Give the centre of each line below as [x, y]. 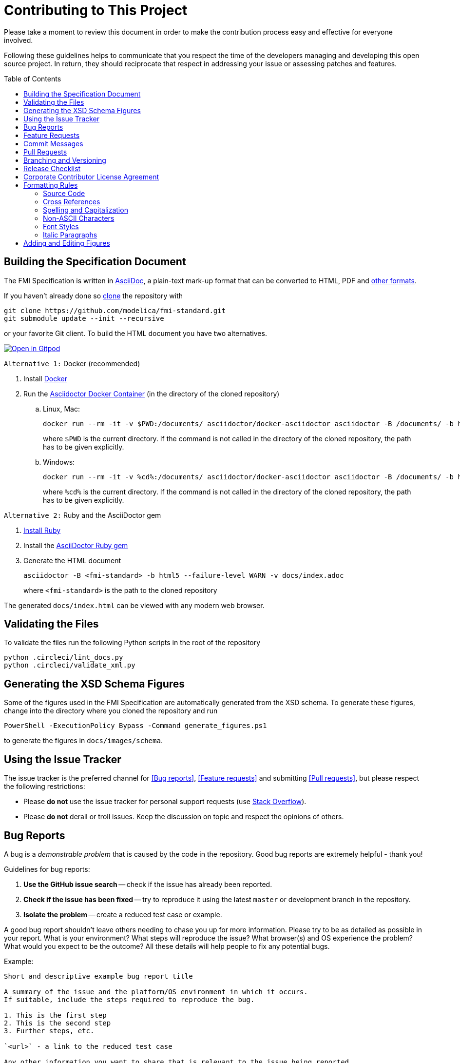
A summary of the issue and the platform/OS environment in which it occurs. [156, 992]
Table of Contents [33, 79]
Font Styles [61, 226]
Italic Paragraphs [70, 235]
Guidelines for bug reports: [47, 869]
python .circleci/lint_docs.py [64, 658]
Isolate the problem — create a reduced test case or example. [123, 914]
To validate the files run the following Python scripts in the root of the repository [132, 643]
